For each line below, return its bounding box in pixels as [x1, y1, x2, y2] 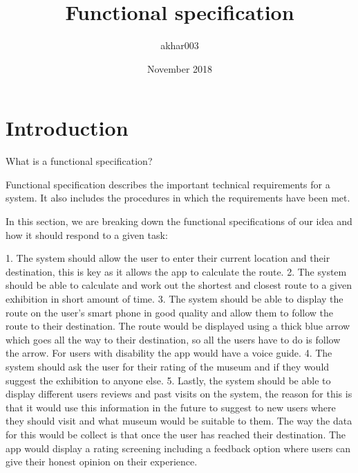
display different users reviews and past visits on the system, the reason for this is [6, 386, 352, 401]
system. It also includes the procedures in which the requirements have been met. [6, 190, 350, 205]
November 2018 [147, 61, 213, 75]
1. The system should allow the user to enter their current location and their [6, 251, 330, 265]
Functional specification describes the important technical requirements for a [6, 177, 330, 191]
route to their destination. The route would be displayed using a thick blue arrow [6, 319, 350, 333]
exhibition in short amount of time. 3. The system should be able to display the [6, 292, 343, 305]
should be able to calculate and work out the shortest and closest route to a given [6, 278, 352, 292]
